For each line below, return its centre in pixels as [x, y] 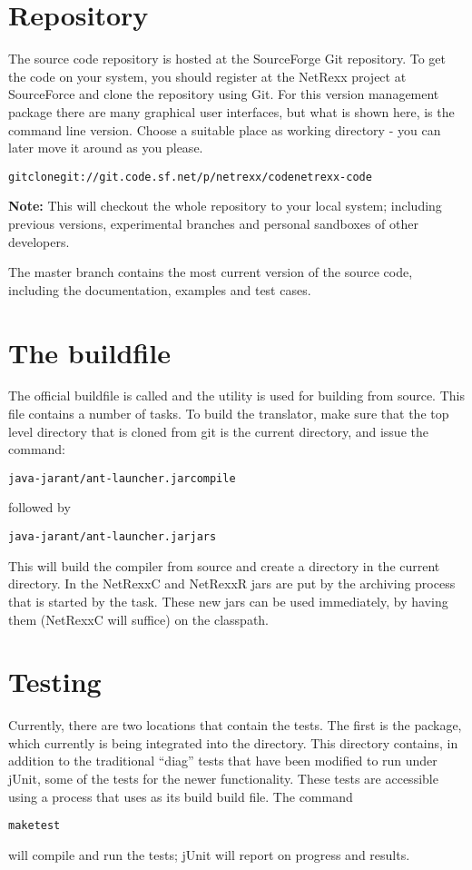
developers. [39, 241]
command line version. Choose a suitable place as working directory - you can [225, 129]
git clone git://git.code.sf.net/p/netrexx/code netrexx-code [190, 177]
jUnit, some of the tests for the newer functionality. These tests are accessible [223, 778]
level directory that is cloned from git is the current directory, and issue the [218, 431]
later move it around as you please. [106, 148]
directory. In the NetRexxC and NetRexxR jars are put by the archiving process [232, 583]
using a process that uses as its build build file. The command [181, 796]
